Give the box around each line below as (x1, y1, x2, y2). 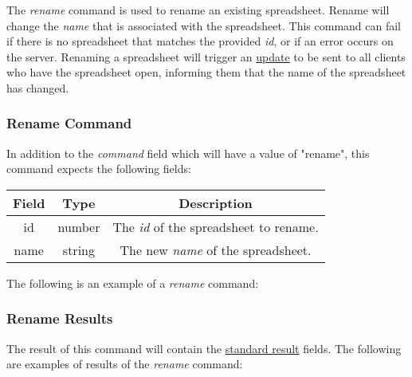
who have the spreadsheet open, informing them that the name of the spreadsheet (6, 64, 406, 81)
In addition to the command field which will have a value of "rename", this (6, 144, 370, 161)
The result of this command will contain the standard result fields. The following (6, 340, 402, 356)
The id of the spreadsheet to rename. (112, 217, 319, 236)
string (62, 240, 95, 259)
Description (179, 193, 253, 212)
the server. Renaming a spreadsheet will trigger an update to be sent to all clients (6, 48, 406, 65)
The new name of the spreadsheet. (120, 240, 312, 259)
